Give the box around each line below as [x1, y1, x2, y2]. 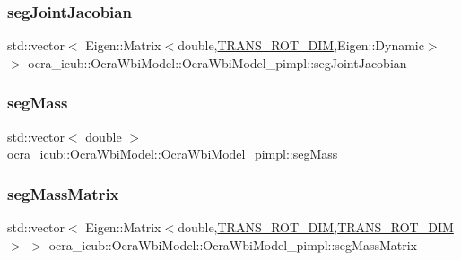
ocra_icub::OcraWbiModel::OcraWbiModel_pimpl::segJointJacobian [28, 53, 407, 72]
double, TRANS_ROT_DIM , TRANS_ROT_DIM [178, 218, 454, 237]
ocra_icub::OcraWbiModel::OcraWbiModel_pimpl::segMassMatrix [48, 235, 418, 254]
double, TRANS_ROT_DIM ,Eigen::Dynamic [178, 36, 424, 55]
